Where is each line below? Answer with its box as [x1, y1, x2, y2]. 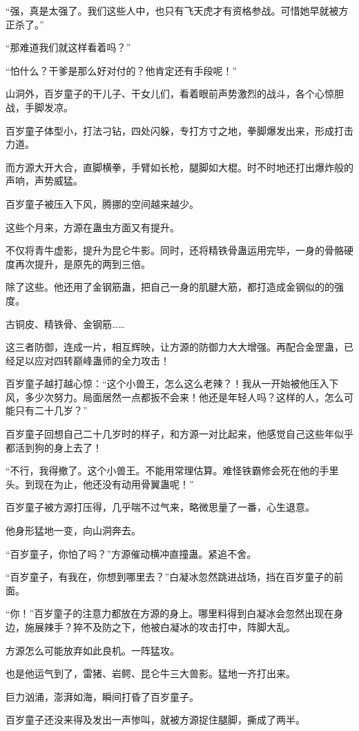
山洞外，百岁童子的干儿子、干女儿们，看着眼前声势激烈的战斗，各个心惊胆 [6, 86, 344, 101]
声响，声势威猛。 [6, 173, 83, 188]
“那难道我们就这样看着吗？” [6, 40, 131, 55]
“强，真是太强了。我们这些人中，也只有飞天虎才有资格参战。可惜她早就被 [6, 3, 339, 17]
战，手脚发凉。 [6, 99, 73, 114]
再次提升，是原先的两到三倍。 [14, 256, 151, 271]
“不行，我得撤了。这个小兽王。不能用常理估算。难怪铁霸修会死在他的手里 [6, 463, 339, 478]
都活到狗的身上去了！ [6, 440, 102, 454]
